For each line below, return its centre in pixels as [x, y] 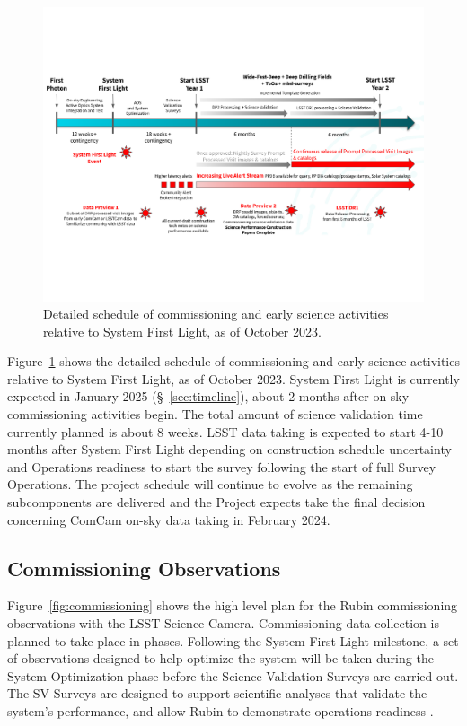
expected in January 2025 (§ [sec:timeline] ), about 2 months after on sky [208, 396]
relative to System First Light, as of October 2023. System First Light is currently [233, 378]
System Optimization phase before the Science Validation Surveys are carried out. [233, 675]
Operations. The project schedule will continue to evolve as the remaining [210, 484]
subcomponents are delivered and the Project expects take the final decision [216, 502]
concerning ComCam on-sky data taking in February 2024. [169, 519]
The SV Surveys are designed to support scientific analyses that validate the [217, 693]
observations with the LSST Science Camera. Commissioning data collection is [223, 623]
